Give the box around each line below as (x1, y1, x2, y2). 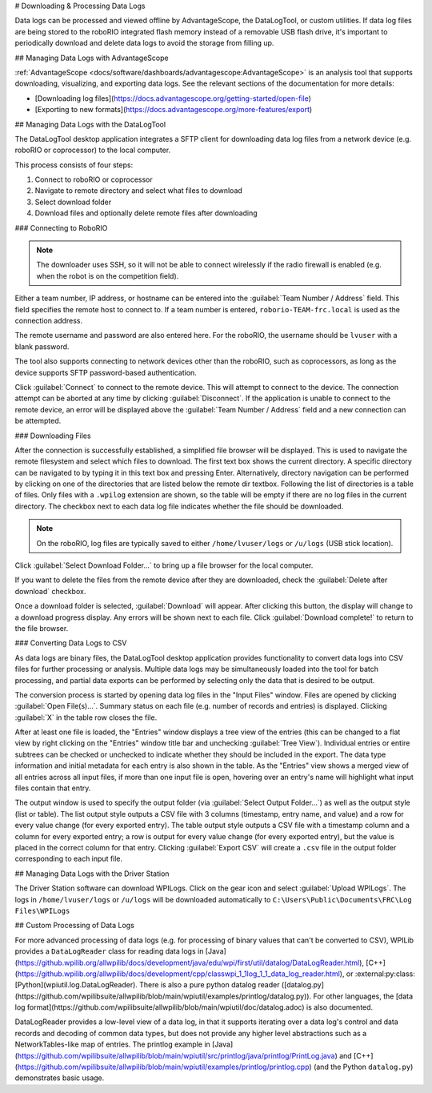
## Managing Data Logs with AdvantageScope (14, 53, 169, 62)
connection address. (14, 315, 83, 325)
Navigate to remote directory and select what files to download (34, 186, 243, 195)
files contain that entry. (14, 783, 91, 793)
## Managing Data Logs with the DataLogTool (14, 119, 166, 129)
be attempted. (14, 416, 62, 426)
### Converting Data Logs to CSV (14, 638, 127, 648)
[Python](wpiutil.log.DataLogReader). (14, 980, 138, 990)
